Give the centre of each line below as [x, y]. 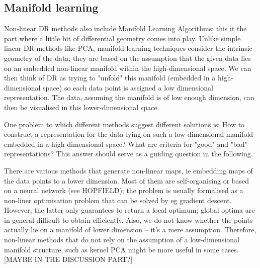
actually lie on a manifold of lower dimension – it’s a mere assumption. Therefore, [130, 230]
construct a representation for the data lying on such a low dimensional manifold [129, 134]
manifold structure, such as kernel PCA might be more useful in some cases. [121, 249]
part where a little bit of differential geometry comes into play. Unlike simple [122, 38]
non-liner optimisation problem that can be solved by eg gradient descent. [118, 200]
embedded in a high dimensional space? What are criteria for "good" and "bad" [126, 144]
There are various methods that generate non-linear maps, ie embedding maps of [128, 170]
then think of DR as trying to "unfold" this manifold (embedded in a [110, 78]
